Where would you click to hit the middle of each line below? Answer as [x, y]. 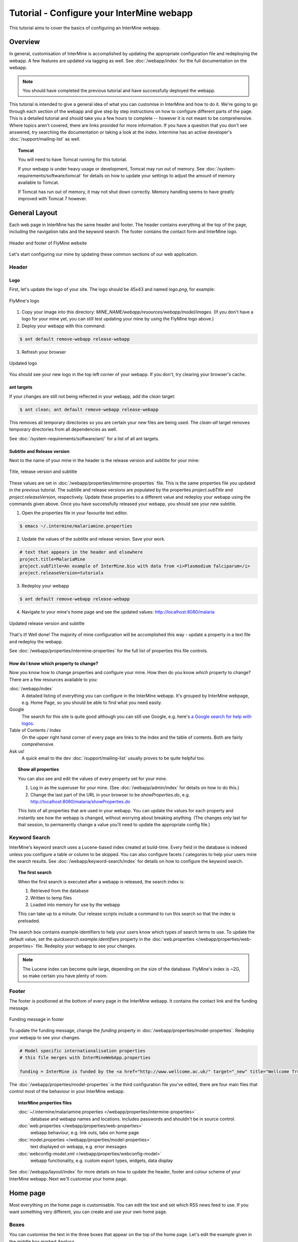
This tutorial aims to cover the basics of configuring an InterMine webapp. [85, 28]
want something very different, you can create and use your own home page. [88, 1212]
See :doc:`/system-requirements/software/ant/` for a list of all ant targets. [84, 438]
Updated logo [23, 363]
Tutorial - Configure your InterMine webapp [101, 13]
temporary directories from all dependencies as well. [63, 429]
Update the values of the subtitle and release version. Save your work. [94, 539]
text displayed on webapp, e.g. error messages [78, 1147]
